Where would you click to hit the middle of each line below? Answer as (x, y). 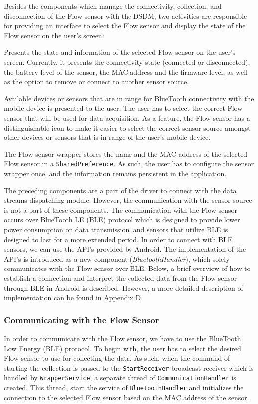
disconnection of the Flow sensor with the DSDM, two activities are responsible (126, 16)
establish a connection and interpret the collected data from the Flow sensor (121, 278)
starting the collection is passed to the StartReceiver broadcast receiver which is (129, 367)
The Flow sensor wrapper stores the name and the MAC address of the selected (126, 154)
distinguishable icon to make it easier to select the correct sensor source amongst (127, 127)
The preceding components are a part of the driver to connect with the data (120, 190)
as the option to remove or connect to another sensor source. (97, 81)
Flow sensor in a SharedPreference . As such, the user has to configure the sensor (129, 164)
